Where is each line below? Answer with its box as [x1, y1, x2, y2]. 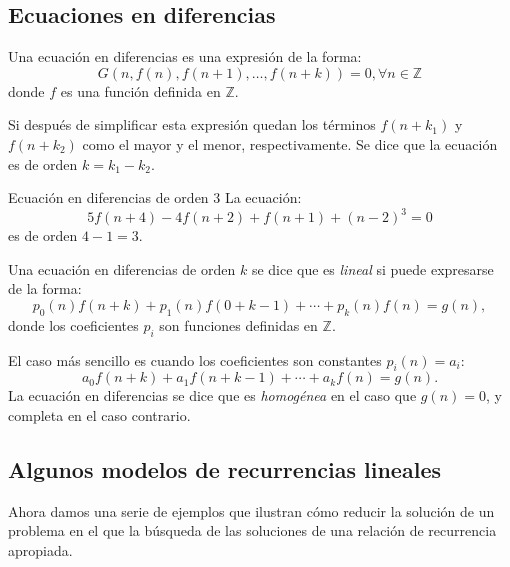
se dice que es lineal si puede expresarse [251, 258, 494, 279]
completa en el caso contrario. [8, 405, 191, 426]
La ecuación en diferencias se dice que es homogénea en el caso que [8, 385, 417, 406]
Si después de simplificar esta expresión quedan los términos [8, 114, 376, 135]
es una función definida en [60, 80, 221, 101]
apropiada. [8, 540, 73, 561]
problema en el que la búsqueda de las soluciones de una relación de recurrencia [8, 520, 497, 541]
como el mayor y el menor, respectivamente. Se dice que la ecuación [82, 133, 498, 154]
